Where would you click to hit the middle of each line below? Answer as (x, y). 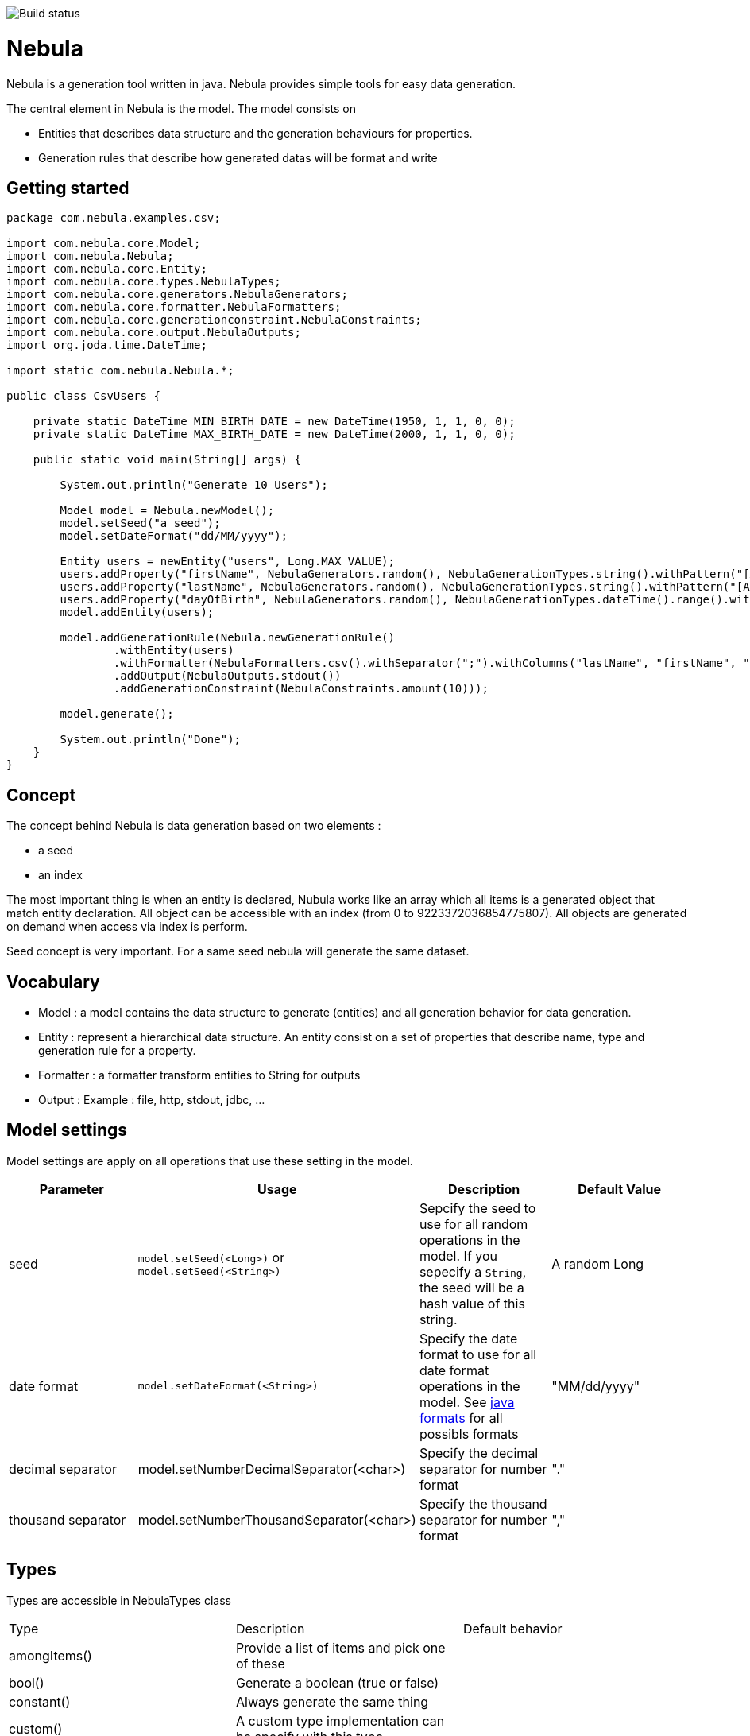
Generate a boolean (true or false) (337, 1682)
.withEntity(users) (174, 651)
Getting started (68, 188)
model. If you (458, 1255)
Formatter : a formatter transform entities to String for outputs (199, 1075)
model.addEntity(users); (137, 612)
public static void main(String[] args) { (167, 460)
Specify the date (468, 1338)
